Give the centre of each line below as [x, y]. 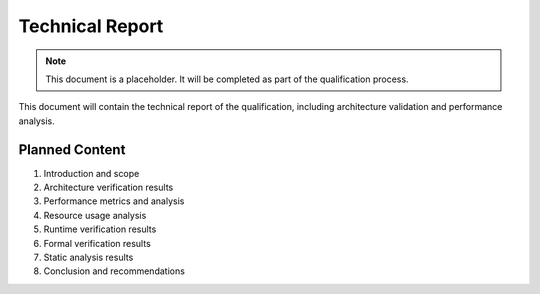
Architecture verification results [108, 187]
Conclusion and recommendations [114, 271]
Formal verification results [97, 243]
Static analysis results [88, 257]
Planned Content [72, 149]
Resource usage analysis [95, 215]
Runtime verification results [100, 229]
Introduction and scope [91, 173]
